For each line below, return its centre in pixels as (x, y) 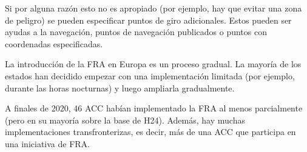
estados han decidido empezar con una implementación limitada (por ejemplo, (150, 75)
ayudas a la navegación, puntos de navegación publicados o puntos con (136, 32)
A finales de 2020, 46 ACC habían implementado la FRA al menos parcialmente (154, 108)
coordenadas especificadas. (54, 43)
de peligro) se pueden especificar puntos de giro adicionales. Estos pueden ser (148, 20)
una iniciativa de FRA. (48, 143)
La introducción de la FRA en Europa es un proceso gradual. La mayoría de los (153, 64)
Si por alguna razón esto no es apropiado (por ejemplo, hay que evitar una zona (153, 8)
